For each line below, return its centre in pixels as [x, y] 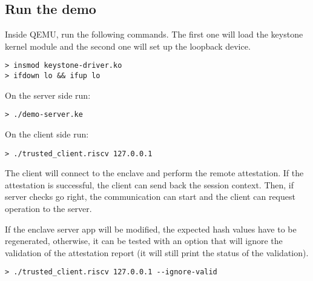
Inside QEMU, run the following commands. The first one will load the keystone [154, 34]
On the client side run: [47, 134]
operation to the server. [48, 208]
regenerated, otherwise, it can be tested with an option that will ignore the [144, 241]
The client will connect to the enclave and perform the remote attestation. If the [154, 173]
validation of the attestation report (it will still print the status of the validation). [157, 252]
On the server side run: [48, 95]
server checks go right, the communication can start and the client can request [150, 197]
